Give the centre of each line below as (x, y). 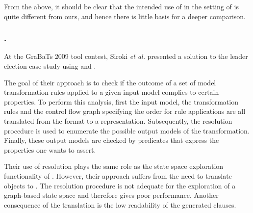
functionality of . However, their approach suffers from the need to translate (118, 175)
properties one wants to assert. (50, 149)
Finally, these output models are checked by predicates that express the (112, 140)
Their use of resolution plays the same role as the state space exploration (114, 166)
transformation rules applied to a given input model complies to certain (112, 92)
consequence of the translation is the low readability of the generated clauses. (120, 204)
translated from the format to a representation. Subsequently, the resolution (118, 120)
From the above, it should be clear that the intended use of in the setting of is (121, 6)
